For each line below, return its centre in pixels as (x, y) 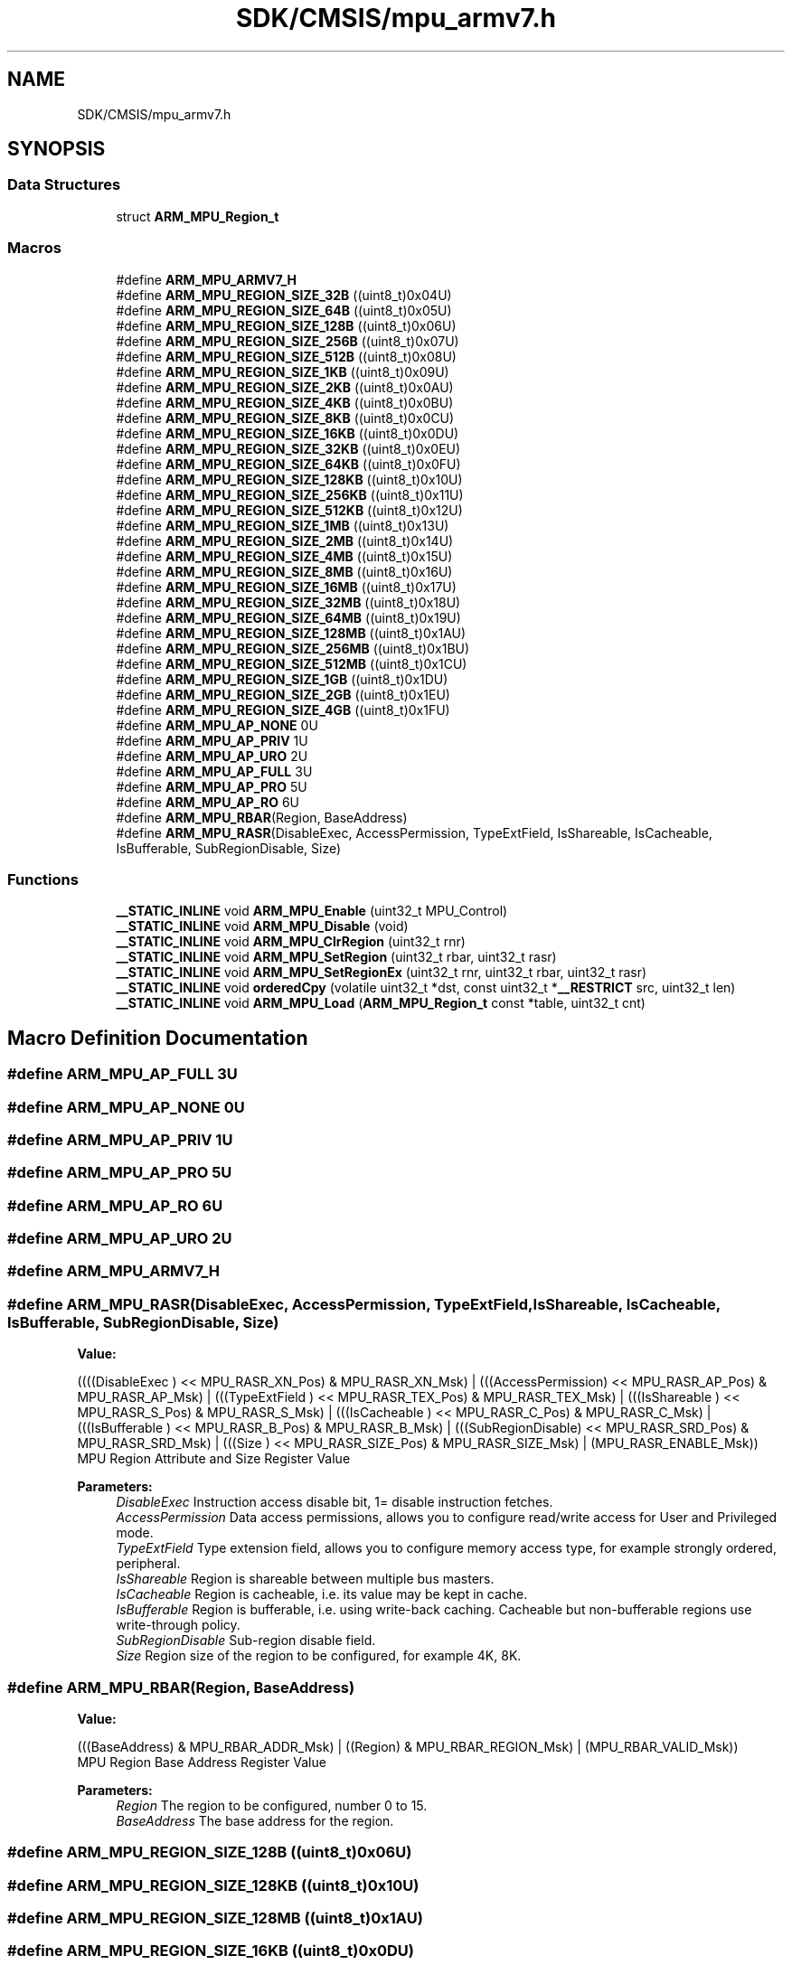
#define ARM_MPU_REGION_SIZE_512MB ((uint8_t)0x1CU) (292, 663)
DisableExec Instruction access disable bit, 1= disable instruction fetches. (335, 1502)
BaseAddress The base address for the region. (255, 1820)
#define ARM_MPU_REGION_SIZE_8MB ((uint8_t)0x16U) (284, 571)
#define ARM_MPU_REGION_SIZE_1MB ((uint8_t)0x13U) (283, 525)
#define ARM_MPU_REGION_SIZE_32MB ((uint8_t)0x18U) (288, 602)
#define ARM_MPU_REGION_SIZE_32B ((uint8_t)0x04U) (284, 295)
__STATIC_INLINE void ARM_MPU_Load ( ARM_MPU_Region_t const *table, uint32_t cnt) (381, 1003)
